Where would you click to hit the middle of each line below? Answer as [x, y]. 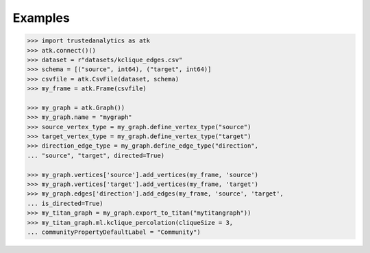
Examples [41, 18]
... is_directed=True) [65, 203]
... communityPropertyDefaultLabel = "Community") [114, 232]
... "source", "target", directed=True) [96, 155]
